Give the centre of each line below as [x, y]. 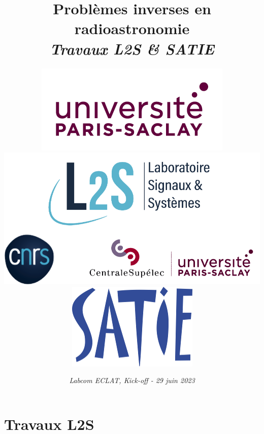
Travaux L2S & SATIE [132, 48]
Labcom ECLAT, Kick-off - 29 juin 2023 [132, 380]
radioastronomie [132, 28]
